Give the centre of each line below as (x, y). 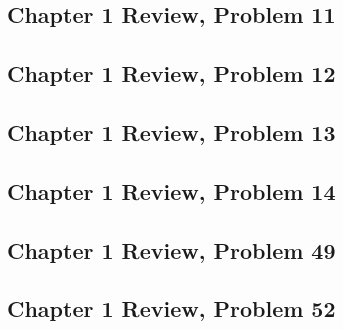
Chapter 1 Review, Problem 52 (171, 308)
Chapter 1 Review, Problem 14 (171, 190)
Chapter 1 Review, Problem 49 (171, 249)
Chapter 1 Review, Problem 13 (171, 131)
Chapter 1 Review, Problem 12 (171, 73)
